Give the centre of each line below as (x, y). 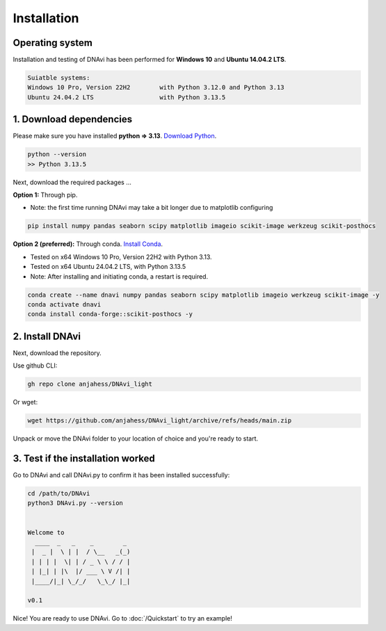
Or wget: (25, 402)
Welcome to (46, 532)
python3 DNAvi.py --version (75, 503)
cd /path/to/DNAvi (59, 494)
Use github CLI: (35, 366)
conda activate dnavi (64, 304)
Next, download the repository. (57, 353)
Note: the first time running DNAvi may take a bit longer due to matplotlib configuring (152, 208)
